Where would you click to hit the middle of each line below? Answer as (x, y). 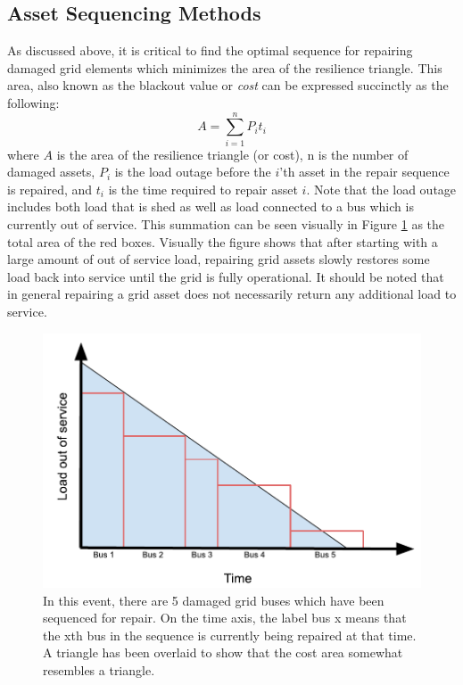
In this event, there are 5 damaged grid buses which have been (214, 600)
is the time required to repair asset (203, 189)
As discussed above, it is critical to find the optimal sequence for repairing (210, 50)
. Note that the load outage (381, 189)
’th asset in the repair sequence (364, 172)
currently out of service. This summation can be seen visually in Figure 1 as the (226, 224)
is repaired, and (50, 189)
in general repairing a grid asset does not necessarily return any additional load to (232, 294)
